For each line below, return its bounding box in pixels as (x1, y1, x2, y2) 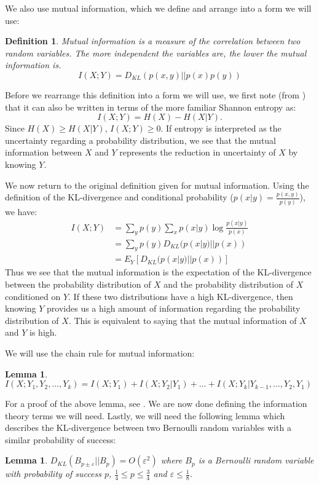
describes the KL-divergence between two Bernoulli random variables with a (5, 421, 291, 434)
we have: (5, 205, 37, 218)
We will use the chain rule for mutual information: (5, 346, 195, 359)
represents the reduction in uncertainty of (119, 146, 276, 159)
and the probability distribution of (163, 277, 293, 290)
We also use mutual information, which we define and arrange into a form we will (5, 2, 312, 14)
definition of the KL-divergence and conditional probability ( (5, 191, 234, 203)
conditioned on (5, 290, 61, 302)
